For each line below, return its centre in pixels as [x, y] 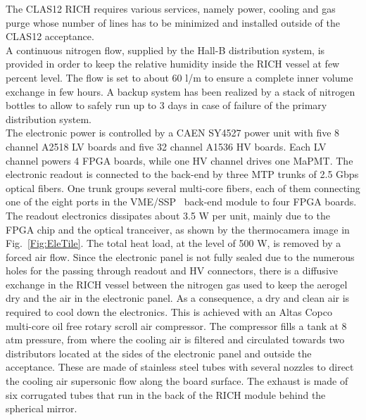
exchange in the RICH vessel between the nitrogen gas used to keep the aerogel [177, 284]
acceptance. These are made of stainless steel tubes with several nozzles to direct [180, 367]
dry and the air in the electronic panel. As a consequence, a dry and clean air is [178, 298]
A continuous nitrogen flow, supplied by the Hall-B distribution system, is [165, 50]
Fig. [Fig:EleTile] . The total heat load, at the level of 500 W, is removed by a [173, 243]
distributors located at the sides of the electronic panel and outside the [159, 353]
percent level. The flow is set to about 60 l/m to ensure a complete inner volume [179, 77]
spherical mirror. [42, 408]
